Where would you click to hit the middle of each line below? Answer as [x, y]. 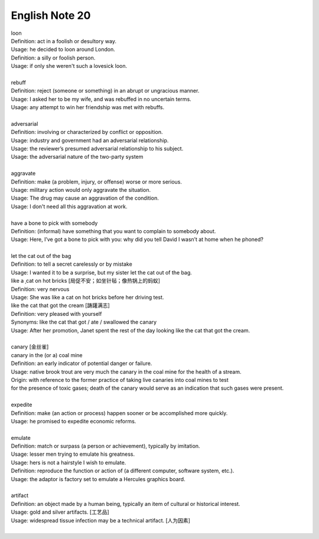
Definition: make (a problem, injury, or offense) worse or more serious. [97, 182]
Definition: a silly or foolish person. [53, 58]
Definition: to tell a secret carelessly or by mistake [71, 264]
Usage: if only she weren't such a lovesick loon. [69, 66]
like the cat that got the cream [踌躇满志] [61, 306]
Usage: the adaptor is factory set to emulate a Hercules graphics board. [98, 479]
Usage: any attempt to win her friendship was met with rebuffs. [88, 107]
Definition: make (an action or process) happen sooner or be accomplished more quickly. [119, 413]
